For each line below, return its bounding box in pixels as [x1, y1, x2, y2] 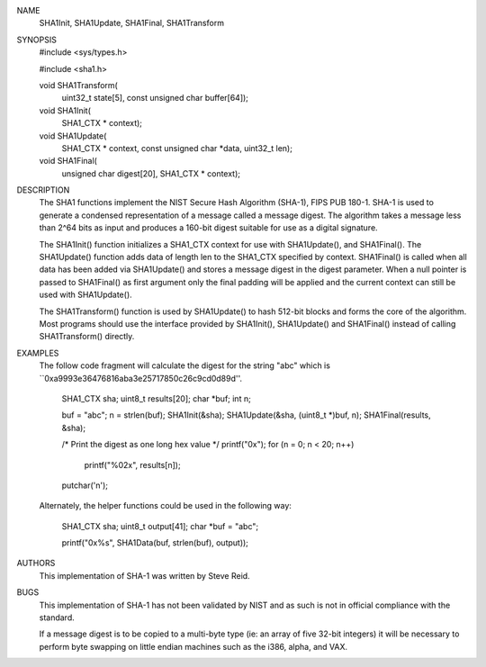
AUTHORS [16, 558, 56, 569]
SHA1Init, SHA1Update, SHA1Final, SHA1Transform [39, 18, 225, 29]
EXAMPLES [16, 347, 59, 358]
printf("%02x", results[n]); [84, 459, 181, 470]
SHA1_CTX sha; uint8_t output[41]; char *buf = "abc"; [61, 520, 259, 531]
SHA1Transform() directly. [39, 331, 135, 342]
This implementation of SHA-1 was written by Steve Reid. [39, 570, 251, 581]
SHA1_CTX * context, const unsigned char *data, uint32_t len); [61, 142, 292, 153]
